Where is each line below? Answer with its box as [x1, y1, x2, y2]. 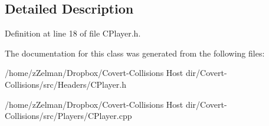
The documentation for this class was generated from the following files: [5, 47, 265, 59]
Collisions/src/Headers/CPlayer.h [5, 78, 126, 90]
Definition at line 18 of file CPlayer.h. [5, 27, 141, 39]
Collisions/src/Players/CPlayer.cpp [5, 110, 132, 122]
